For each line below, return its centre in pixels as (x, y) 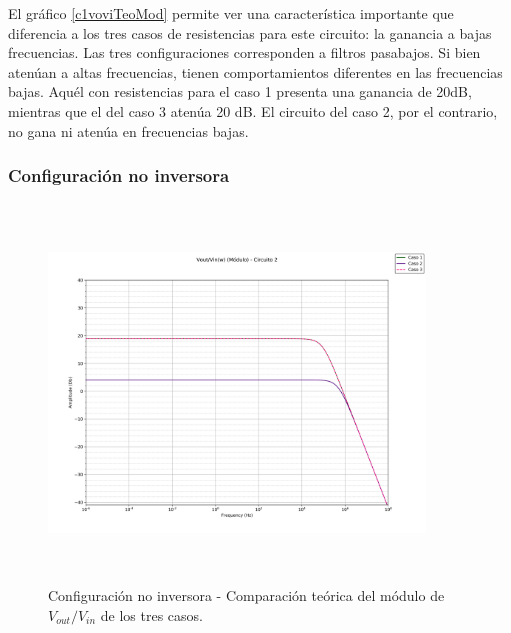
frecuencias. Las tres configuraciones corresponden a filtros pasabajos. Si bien (244, 52)
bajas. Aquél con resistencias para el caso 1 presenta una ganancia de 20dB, (240, 91)
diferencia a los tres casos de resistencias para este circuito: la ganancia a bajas (250, 32)
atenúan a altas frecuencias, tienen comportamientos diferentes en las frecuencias (255, 71)
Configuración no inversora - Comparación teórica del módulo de (246, 594)
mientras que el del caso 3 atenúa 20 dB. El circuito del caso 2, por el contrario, (253, 110)
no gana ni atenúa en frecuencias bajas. (128, 130)
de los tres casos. (151, 614)
